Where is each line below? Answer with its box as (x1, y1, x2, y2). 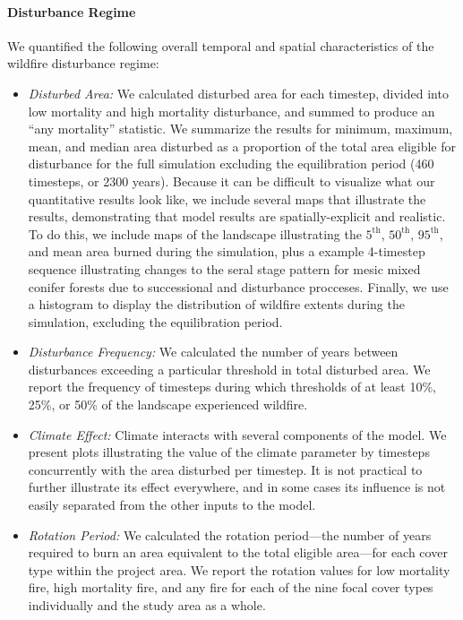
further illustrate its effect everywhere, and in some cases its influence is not (28, 478, 446, 496)
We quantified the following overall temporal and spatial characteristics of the (7, 36, 434, 55)
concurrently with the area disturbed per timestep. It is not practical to (28, 460, 423, 478)
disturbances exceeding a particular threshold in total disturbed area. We (28, 359, 431, 378)
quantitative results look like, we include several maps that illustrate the (28, 189, 426, 208)
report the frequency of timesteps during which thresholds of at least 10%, (28, 377, 436, 396)
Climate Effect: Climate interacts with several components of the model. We (28, 425, 447, 443)
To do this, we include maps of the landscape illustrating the (28, 224, 362, 243)
